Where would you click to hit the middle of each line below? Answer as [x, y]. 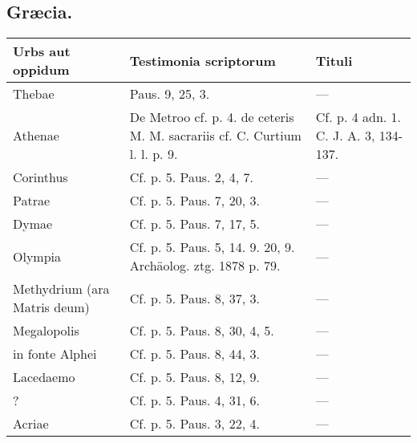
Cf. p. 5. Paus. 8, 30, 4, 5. [202, 331]
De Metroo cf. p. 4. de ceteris [212, 117]
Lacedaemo [44, 377]
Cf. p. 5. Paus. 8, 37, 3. [194, 298]
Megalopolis [46, 331]
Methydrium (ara [61, 289]
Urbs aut [42, 51]
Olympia [37, 256]
